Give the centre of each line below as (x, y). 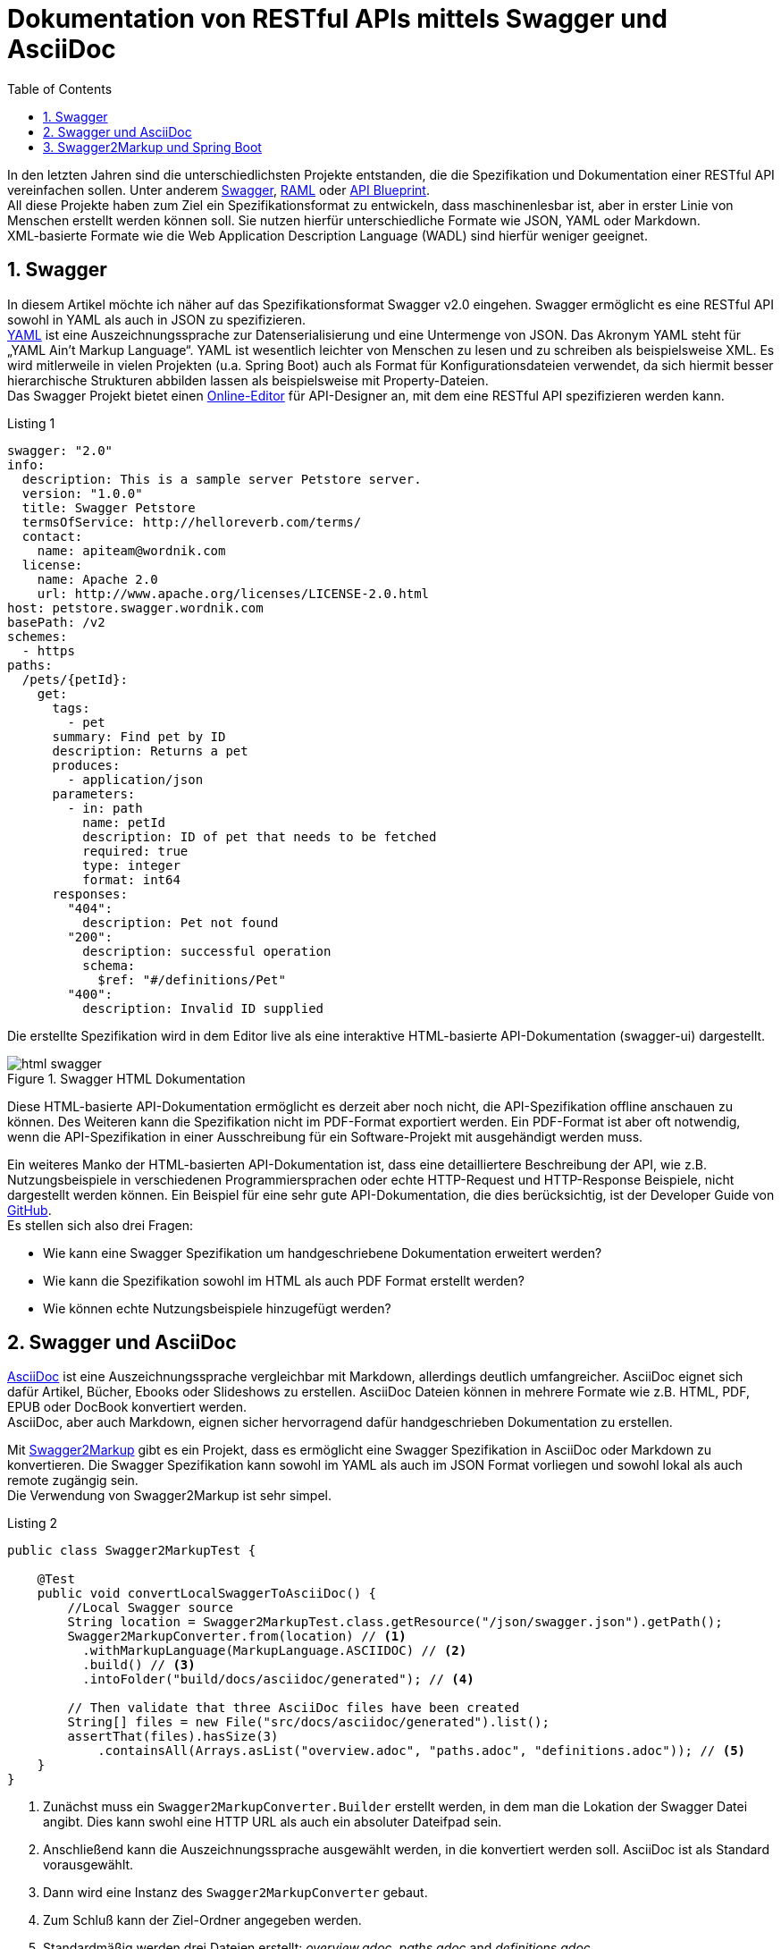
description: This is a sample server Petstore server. (222, 479)
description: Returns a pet (150, 751)
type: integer (131, 865)
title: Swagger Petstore (109, 507)
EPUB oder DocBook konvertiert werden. (127, 1407)
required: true (135, 851)
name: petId (124, 822)
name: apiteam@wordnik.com (131, 550)
